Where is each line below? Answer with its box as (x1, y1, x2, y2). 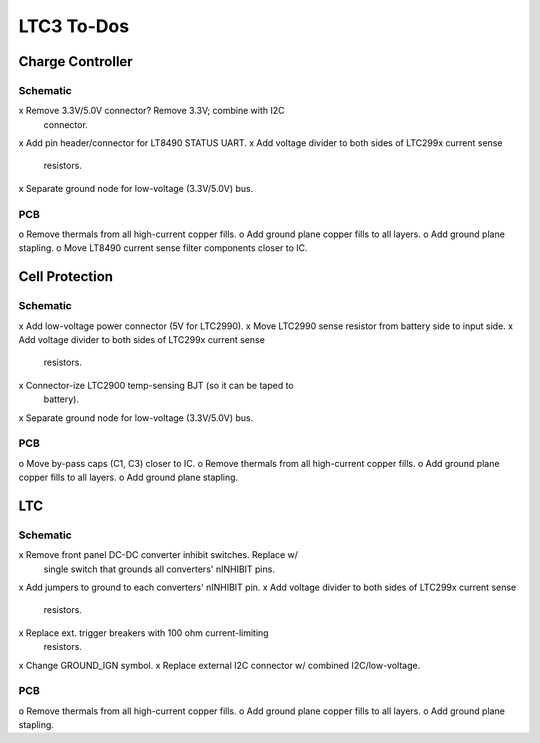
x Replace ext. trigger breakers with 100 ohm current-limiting (18, 626, 269, 639)
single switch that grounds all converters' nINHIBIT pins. (43, 563, 275, 575)
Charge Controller (18, 53, 134, 70)
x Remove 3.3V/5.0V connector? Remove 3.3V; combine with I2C (18, 105, 285, 117)
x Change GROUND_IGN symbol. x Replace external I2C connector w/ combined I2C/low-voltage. (18, 659, 421, 671)
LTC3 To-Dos (18, 15, 130, 37)
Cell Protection (18, 268, 114, 285)
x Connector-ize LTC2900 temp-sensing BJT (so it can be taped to (18, 379, 294, 391)
